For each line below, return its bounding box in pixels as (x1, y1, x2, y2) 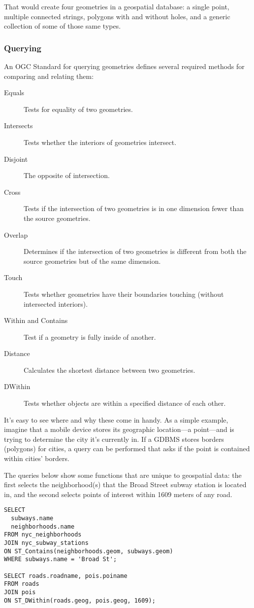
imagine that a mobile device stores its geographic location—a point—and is (4, 424, 234, 434)
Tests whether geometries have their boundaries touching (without (24, 288, 224, 299)
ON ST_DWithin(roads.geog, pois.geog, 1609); (4, 597, 156, 604)
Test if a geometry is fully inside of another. (24, 331, 156, 342)
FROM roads (4, 580, 39, 588)
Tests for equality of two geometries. (24, 104, 133, 114)
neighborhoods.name (11, 523, 75, 530)
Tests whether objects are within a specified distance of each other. (24, 398, 226, 408)
